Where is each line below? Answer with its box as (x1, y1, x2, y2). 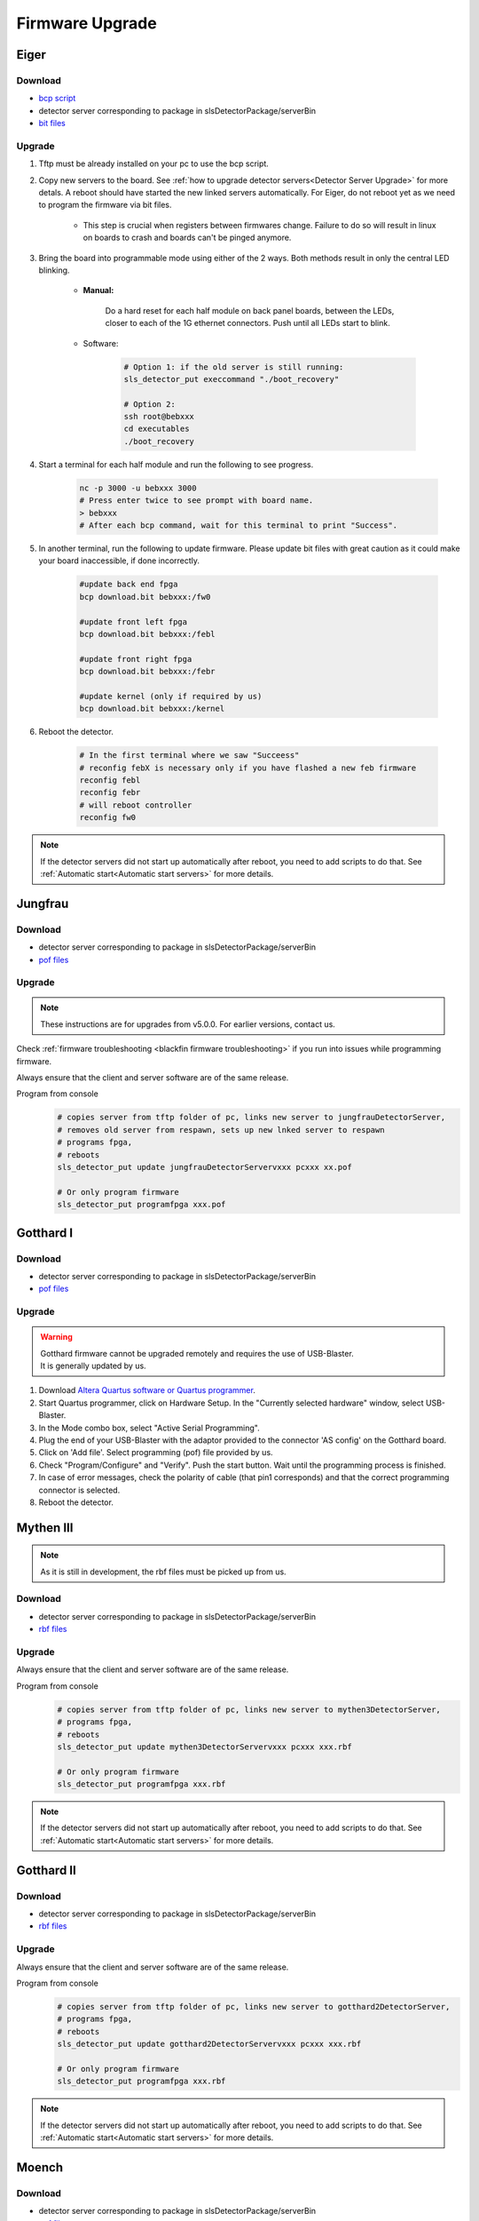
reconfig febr (79, 787, 141, 798)
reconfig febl (79, 776, 141, 785)
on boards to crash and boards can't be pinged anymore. (82, 232, 292, 243)
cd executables (123, 424, 190, 434)
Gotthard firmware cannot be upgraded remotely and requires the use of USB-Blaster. (40, 1348, 354, 1358)
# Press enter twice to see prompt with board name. (79, 496, 314, 505)
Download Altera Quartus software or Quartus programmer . (38, 1385, 256, 1396)
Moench (16, 2160, 64, 2175)
